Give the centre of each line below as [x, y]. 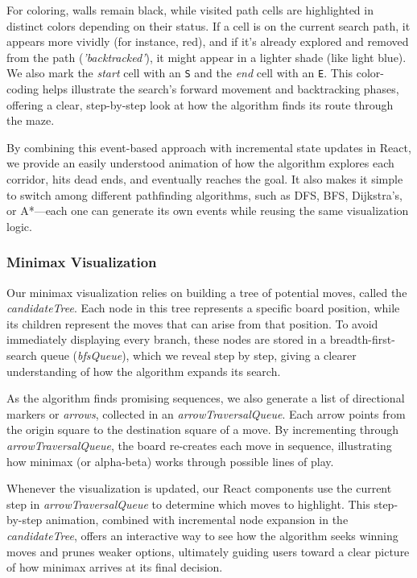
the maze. [31, 120]
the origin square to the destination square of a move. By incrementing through [203, 429]
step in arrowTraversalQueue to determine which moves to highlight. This [188, 504]
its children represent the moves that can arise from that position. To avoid [192, 323]
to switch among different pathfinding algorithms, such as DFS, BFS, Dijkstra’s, [204, 194]
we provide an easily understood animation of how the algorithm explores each [200, 163]
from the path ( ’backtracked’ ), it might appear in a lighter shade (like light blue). [206, 57]
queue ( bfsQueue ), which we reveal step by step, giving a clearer [198, 355]
